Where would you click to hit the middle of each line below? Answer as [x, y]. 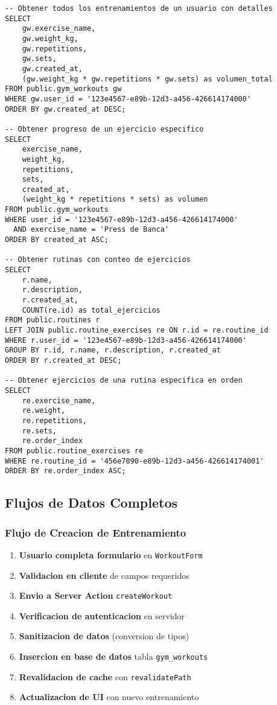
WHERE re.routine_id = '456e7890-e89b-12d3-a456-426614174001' [135, 461]
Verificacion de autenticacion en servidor [102, 615]
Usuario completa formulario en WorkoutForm [111, 554]
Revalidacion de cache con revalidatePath [105, 676]
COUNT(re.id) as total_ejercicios [91, 310]
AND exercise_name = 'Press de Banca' [91, 230]
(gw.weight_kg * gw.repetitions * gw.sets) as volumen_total [147, 79]
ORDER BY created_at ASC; [57, 240]
